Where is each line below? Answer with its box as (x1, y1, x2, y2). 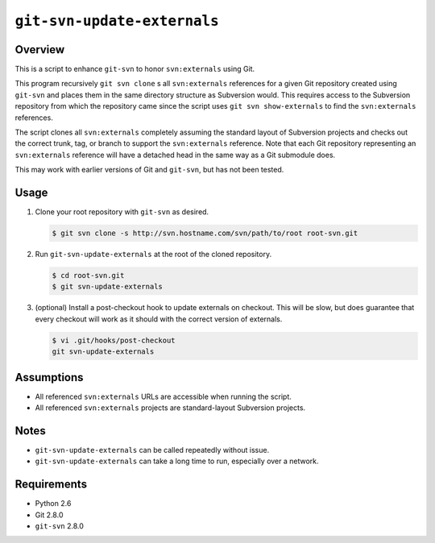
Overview (14, 43, 65, 56)
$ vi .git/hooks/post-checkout (52, 335, 176, 345)
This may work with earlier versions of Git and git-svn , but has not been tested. (14, 165, 284, 175)
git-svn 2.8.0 (35, 521, 85, 531)
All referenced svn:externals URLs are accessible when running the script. (35, 392, 292, 401)
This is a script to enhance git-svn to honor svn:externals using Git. (14, 64, 255, 74)
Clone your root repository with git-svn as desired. (35, 207, 209, 217)
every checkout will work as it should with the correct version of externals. (35, 314, 283, 324)
